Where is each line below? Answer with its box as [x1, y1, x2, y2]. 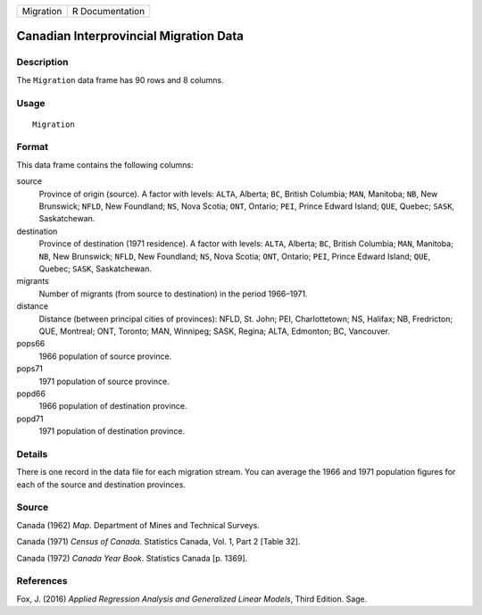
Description [16, 56, 69, 69]
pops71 [16, 363, 44, 374]
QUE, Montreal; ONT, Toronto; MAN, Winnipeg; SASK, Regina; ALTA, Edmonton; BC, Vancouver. [38, 326, 390, 337]
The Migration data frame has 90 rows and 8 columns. [16, 74, 224, 85]
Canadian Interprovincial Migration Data [16, 29, 245, 44]
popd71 [16, 413, 44, 424]
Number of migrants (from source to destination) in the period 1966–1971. [38, 288, 308, 299]
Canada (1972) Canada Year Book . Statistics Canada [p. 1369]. [16, 553, 248, 563]
